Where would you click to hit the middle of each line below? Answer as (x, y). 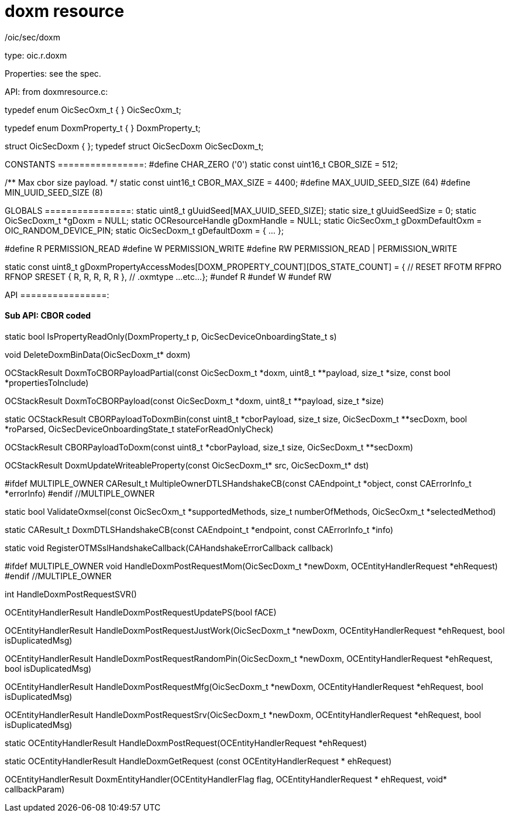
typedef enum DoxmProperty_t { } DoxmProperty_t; (103, 128)
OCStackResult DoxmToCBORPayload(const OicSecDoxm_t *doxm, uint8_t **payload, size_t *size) (195, 401)
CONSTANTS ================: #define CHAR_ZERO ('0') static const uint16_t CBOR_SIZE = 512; (201, 164)
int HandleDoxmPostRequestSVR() (71, 594)
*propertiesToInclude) (47, 382)
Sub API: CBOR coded (48, 316)
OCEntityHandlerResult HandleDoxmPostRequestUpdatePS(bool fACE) (141, 612)
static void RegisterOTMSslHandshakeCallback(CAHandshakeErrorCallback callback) (169, 548)
